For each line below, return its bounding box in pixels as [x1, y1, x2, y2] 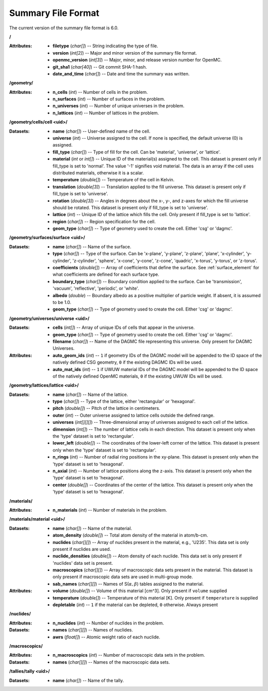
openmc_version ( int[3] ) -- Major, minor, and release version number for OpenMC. [53, 57, 222, 63]
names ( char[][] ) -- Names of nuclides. [53, 627, 134, 633]
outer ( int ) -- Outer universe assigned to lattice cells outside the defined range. [53, 412, 215, 418]
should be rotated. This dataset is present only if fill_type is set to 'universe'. [53, 204, 208, 211]
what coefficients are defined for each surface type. [53, 271, 160, 278]
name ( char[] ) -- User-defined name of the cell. [53, 128, 151, 134]
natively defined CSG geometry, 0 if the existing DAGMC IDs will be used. [53, 359, 203, 365]
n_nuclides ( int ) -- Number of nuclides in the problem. [53, 620, 164, 626]
